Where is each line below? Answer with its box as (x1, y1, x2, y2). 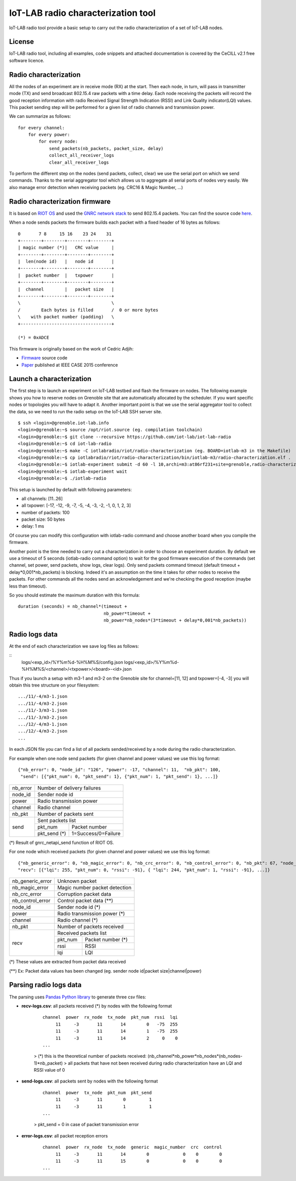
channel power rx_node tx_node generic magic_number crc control (42, 1144, 222, 1150)
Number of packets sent (37, 810, 94, 817)
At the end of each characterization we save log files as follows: (9, 643, 139, 649)
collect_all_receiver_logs (49, 152, 114, 158)
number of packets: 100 (21, 509, 70, 515)
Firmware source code (21, 355, 68, 361)
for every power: (28, 132, 70, 138)
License (9, 38, 34, 46)
